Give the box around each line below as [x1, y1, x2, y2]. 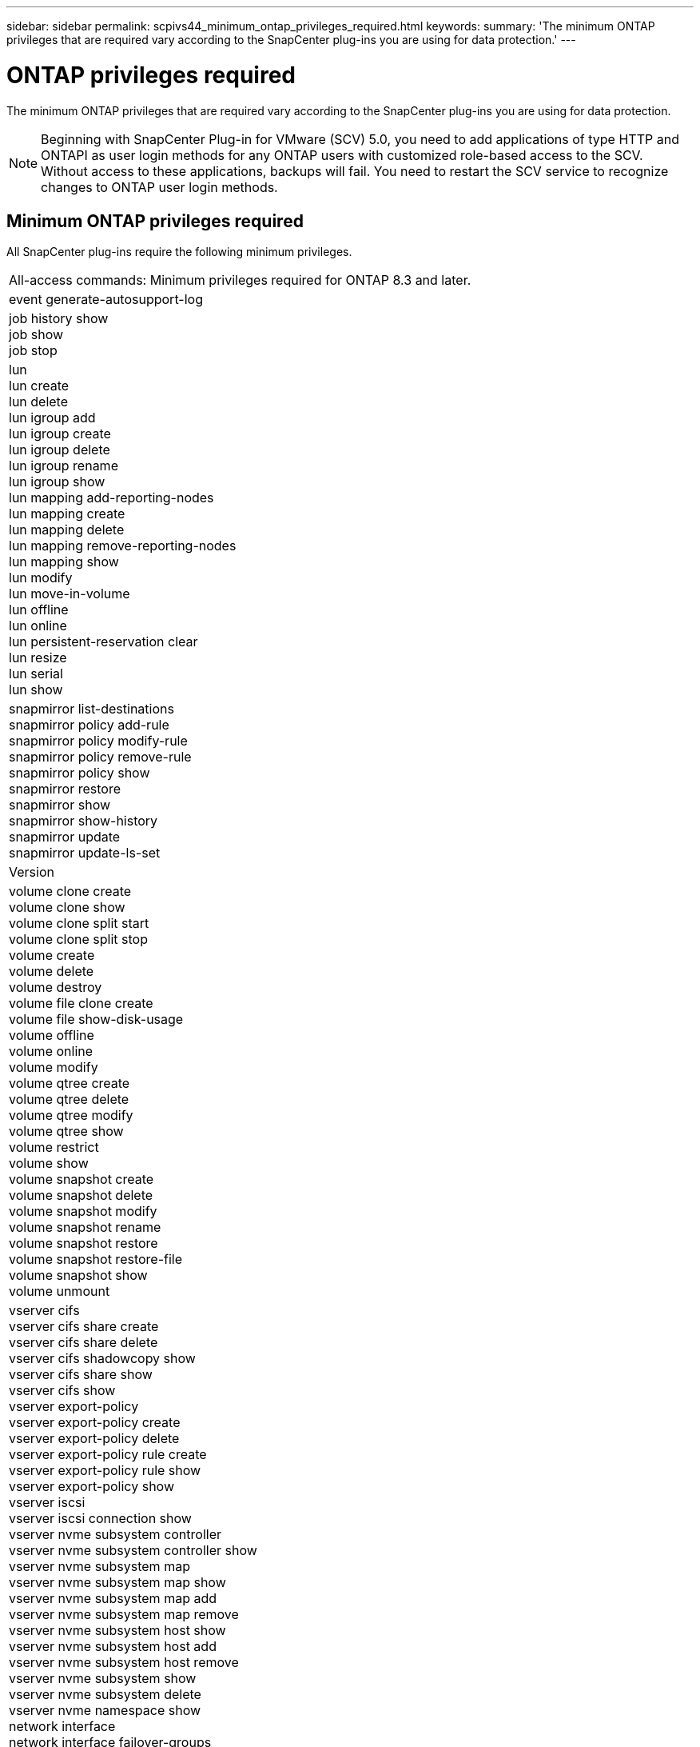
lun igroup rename [9, 458, 118, 474]
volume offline [9, 1027, 94, 1044]
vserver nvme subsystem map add [9, 1590, 217, 1607]
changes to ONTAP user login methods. [41, 178, 278, 195]
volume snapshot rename [9, 1219, 161, 1236]
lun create [9, 378, 70, 394]
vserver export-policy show [9, 1478, 174, 1495]
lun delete [9, 394, 69, 410]
